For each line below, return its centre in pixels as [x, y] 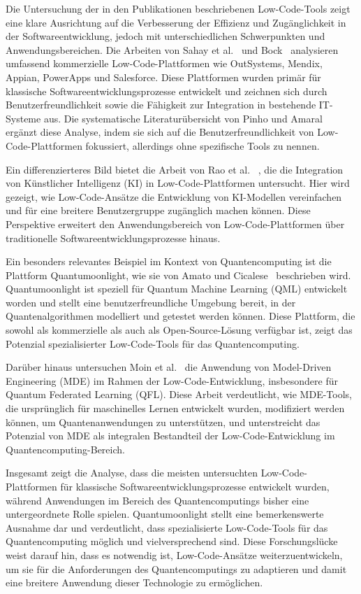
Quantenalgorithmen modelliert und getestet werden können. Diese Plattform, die [180, 316]
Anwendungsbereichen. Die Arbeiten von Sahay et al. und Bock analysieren [172, 49]
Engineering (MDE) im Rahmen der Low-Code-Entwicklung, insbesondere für [172, 380]
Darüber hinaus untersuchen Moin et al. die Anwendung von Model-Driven [169, 367]
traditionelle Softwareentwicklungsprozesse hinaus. [113, 238]
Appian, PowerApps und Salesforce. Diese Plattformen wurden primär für [163, 77]
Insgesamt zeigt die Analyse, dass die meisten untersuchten [132, 473]
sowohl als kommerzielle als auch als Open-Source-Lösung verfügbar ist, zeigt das [179, 330]
